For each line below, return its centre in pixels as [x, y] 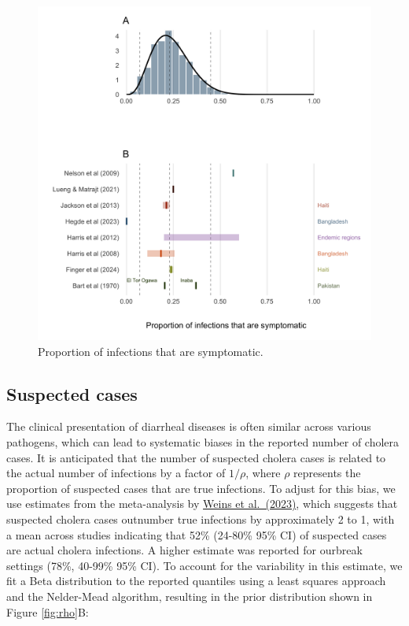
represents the [327, 473]
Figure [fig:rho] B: [48, 611]
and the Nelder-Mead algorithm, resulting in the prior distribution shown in [190, 596]
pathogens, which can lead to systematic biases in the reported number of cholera [203, 441]
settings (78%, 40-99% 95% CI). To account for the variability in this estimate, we [204, 565]
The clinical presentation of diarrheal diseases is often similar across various [189, 426]
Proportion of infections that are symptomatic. [151, 351]
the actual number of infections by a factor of [116, 473]
